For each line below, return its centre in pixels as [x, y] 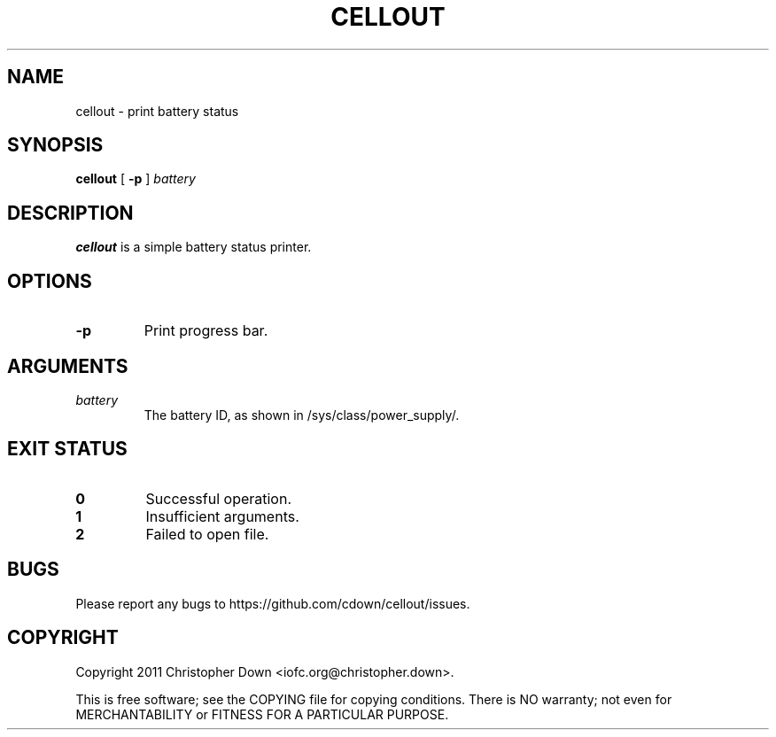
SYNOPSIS [55, 145]
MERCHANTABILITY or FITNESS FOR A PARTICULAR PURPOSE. [262, 714]
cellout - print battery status [157, 111]
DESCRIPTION [70, 213]
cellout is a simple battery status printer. [194, 247]
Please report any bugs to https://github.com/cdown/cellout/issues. [273, 603]
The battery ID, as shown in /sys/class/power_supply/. [302, 415]
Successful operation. [219, 498]
